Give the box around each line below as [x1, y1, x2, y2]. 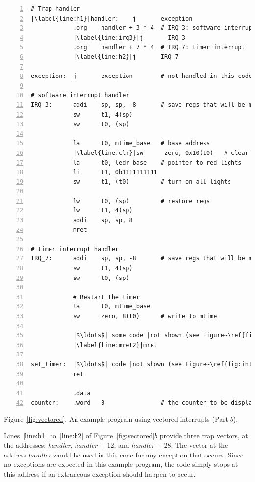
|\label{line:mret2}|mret [73, 341, 157, 349]
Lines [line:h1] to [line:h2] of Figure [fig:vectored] [4, 430, 155, 440]
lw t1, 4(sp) [73, 207, 133, 214]
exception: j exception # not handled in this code [31, 73, 253, 80]
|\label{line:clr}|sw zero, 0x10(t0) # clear [73, 149, 249, 156]
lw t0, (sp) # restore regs [73, 197, 210, 204]
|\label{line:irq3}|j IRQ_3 [73, 34, 185, 41]
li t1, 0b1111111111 [73, 169, 157, 176]
